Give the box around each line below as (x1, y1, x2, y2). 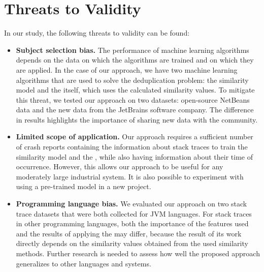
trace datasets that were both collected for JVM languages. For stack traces (16, 208, 252, 219)
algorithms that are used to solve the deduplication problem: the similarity (16, 74, 249, 85)
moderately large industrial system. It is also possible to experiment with (16, 171, 244, 182)
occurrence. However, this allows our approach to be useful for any (16, 161, 223, 172)
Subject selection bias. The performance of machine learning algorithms (16, 44, 249, 55)
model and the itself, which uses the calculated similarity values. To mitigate (16, 84, 255, 95)
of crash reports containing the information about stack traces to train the (16, 141, 248, 152)
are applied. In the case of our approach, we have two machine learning (16, 64, 238, 75)
